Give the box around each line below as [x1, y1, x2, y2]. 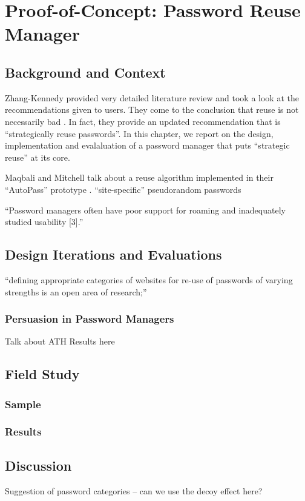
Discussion [5, 456, 72, 474]
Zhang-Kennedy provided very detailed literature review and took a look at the [5, 91, 299, 104]
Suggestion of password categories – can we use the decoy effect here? [5, 484, 263, 497]
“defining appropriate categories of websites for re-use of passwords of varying [5, 273, 293, 286]
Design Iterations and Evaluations [5, 245, 222, 264]
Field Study [5, 365, 80, 383]
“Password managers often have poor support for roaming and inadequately [5, 203, 286, 216]
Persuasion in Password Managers [5, 311, 174, 326]
